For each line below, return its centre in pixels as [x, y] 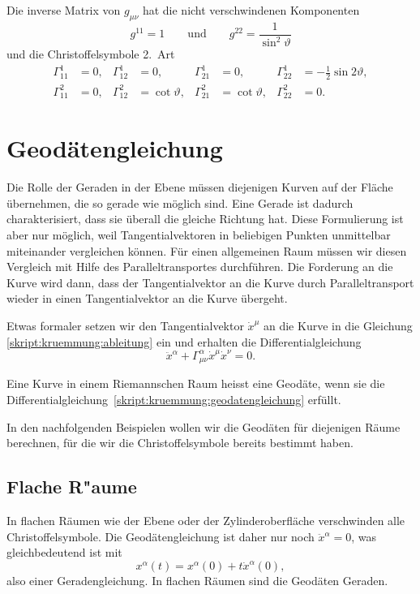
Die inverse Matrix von [64, 10]
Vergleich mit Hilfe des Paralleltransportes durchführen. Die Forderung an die [200, 267]
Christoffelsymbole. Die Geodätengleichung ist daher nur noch [161, 536]
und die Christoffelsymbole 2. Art [91, 54]
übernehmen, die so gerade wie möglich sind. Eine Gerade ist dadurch [180, 202]
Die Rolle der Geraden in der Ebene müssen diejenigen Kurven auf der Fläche [200, 187]
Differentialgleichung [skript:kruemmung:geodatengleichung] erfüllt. [174, 399]
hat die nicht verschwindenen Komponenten [251, 10]
